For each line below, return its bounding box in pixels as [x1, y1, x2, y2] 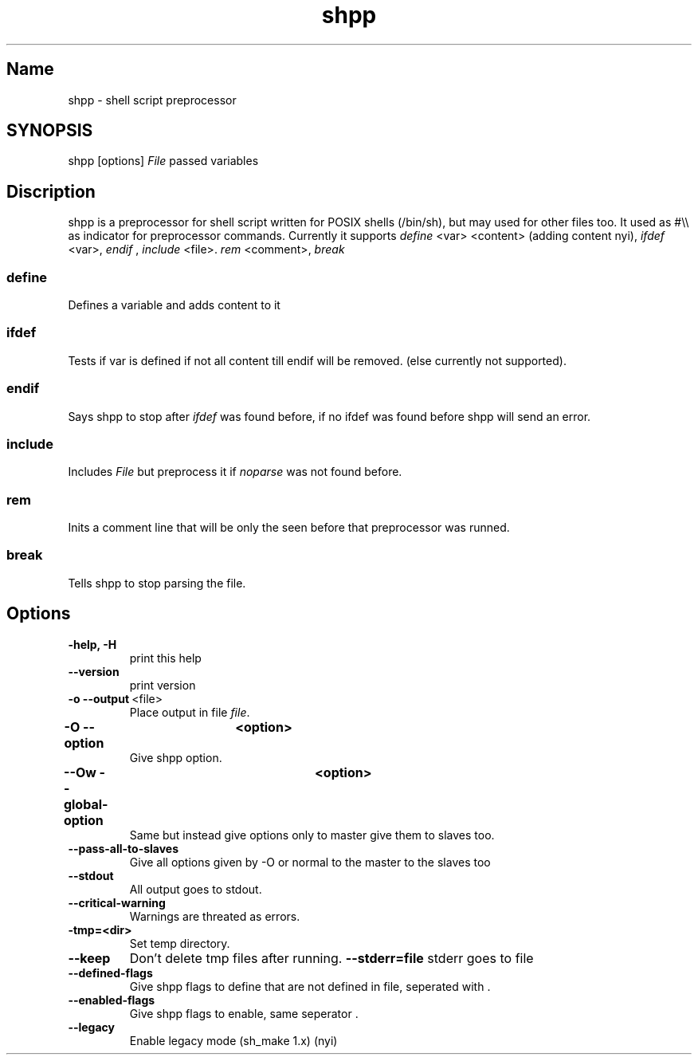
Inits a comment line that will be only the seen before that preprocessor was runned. [68, 521, 510, 535]
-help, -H [68, 637, 117, 651]
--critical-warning [68, 895, 166, 910]
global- [63, 796, 108, 812]
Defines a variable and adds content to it [68, 298, 280, 312]
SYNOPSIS [6, 120, 93, 141]
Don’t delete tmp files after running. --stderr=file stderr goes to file [129, 949, 534, 966]
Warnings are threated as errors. [129, 909, 300, 923]
